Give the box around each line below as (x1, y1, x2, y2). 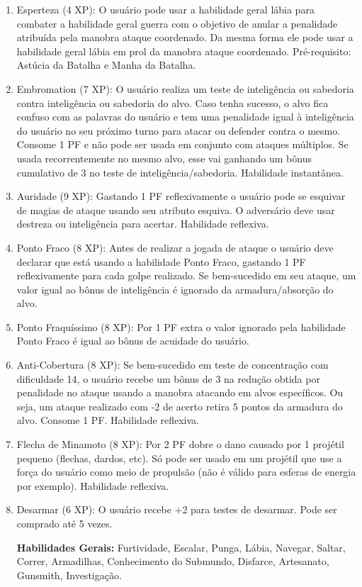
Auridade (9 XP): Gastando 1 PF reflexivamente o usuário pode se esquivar (16, 189, 346, 203)
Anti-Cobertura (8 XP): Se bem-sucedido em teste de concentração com (16, 357, 329, 372)
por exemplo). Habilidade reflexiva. (16, 478, 169, 493)
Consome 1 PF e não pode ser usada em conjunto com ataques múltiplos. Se (16, 137, 349, 152)
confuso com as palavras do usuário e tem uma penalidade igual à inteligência (16, 109, 354, 124)
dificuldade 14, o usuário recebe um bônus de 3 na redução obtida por (16, 371, 320, 386)
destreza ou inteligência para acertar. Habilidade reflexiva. (16, 216, 269, 231)
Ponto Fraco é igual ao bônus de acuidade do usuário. (16, 333, 249, 348)
